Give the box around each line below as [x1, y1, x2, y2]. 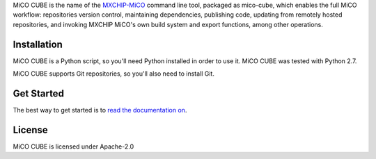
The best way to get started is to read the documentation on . [13, 106, 187, 114]
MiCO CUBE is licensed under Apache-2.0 [13, 142, 134, 151]
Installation [13, 38, 63, 50]
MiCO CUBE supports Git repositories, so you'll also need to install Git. [13, 69, 215, 78]
